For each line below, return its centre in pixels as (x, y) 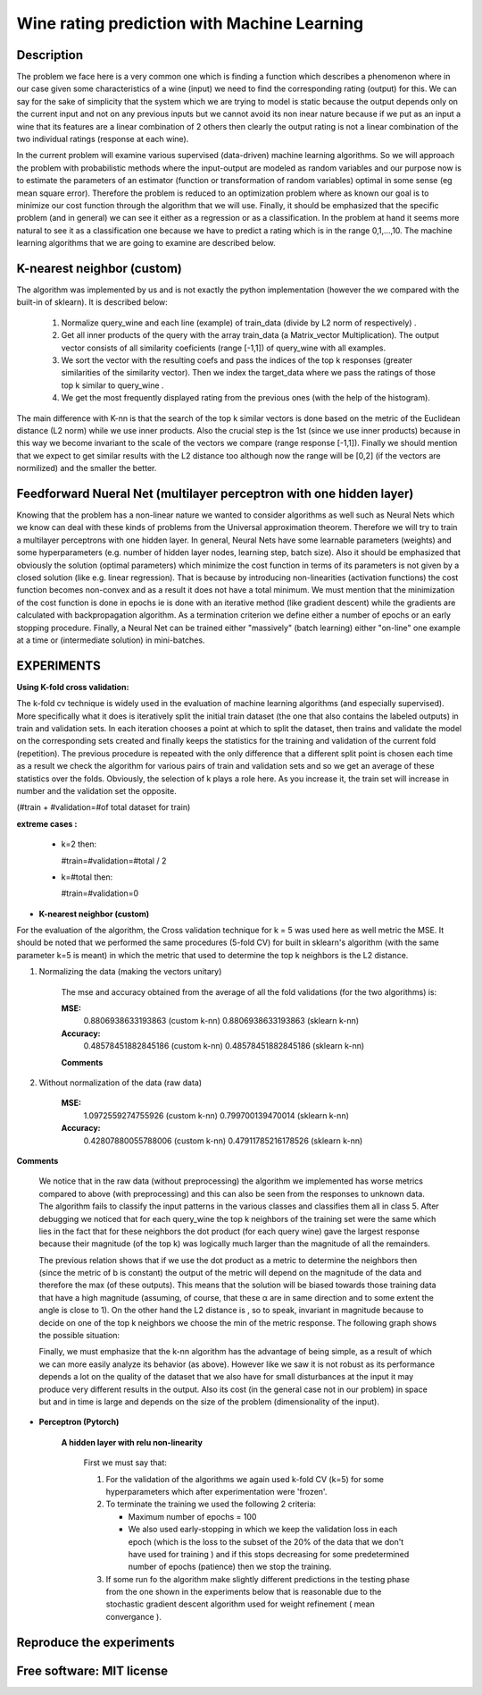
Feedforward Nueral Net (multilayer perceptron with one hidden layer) (215, 493)
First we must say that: (125, 1463)
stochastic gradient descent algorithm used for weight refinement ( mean (240, 1604)
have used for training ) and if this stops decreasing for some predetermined (269, 1554)
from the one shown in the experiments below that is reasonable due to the (244, 1592)
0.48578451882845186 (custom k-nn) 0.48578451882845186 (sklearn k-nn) (224, 1046)
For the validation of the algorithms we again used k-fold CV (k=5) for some (245, 1479)
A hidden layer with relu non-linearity (132, 1442)
